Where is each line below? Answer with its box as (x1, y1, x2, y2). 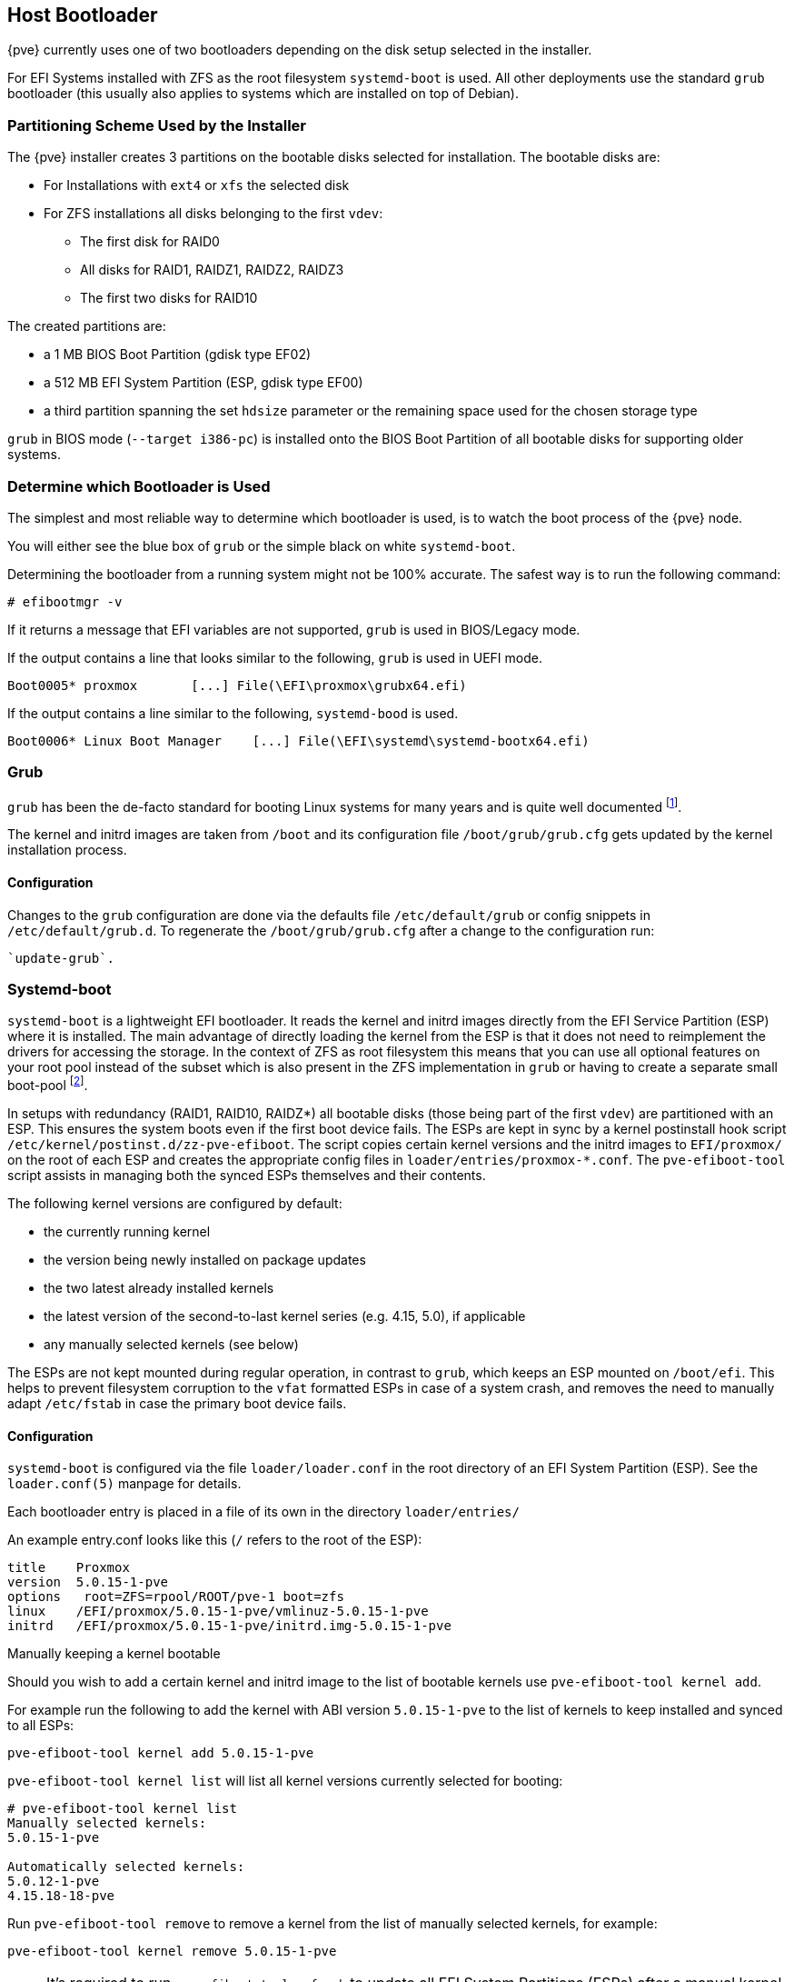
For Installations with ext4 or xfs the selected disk (44, 177, 350, 194)
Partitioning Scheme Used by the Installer (7, 115, 307, 135)
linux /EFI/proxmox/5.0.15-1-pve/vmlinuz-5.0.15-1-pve (7, 1604, 429, 1619)
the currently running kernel (44, 1223, 211, 1239)
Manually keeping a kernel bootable (7, 1646, 221, 1662)
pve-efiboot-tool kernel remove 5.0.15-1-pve (7, 1944, 337, 1959)
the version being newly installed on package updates (44, 1251, 366, 1267)
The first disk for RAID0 (80, 234, 220, 250)
